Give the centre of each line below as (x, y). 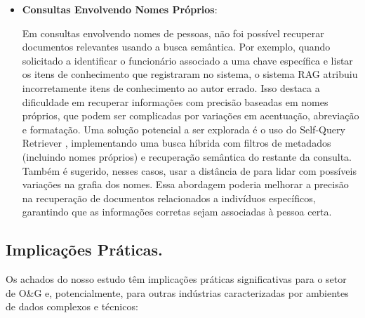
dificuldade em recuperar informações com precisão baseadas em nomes (175, 101)
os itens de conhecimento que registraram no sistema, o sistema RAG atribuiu (190, 74)
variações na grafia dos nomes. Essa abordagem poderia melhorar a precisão (185, 184)
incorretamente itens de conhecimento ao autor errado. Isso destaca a (171, 87)
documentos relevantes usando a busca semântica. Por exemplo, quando (176, 47)
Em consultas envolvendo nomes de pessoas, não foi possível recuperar (173, 33)
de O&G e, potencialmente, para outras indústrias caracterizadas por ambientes (177, 292)
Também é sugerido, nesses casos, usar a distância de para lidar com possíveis (189, 170)
